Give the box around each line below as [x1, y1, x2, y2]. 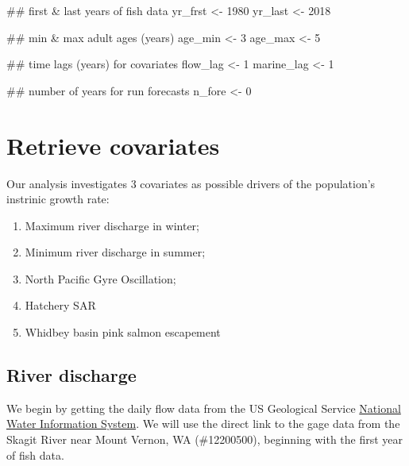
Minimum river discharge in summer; [25, 244, 206, 260]
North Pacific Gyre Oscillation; [25, 270, 176, 287]
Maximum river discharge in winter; [25, 217, 199, 233]
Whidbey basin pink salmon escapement [25, 324, 221, 341]
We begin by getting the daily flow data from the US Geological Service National [6, 399, 401, 416]
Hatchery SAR [25, 297, 96, 314]
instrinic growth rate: [6, 191, 110, 207]
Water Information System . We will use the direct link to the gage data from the [6, 415, 400, 432]
